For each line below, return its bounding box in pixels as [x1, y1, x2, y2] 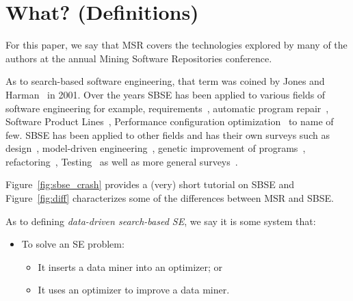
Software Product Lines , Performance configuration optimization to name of [5, 114, 334, 129]
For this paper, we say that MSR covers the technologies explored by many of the [5, 38, 348, 52]
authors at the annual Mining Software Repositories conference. [5, 51, 272, 65]
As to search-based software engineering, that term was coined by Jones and [5, 74, 325, 88]
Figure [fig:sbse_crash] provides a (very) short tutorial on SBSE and [5, 177, 295, 192]
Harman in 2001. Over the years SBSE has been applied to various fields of [5, 87, 326, 101]
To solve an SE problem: [21, 237, 125, 251]
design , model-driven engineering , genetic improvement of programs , [5, 141, 306, 155]
